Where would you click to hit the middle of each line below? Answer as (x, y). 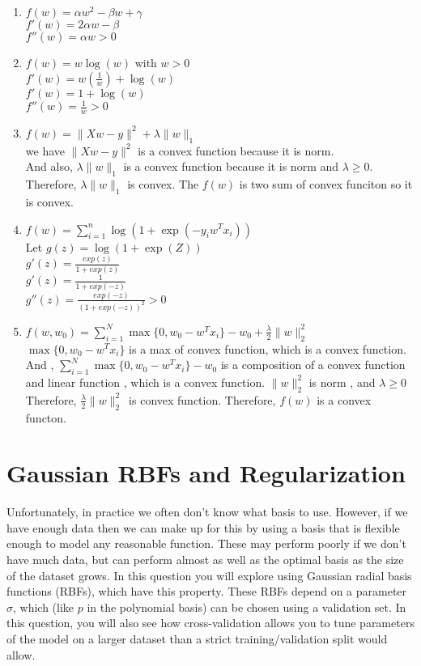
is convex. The (163, 184)
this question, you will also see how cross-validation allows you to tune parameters (210, 623)
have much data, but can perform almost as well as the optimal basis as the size (205, 560)
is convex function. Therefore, (202, 399)
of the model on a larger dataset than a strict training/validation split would (197, 638)
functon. (46, 417)
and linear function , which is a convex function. (145, 382)
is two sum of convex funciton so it (326, 184)
